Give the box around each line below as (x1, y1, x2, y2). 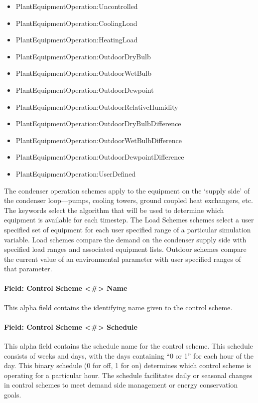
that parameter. (4, 263, 52, 274)
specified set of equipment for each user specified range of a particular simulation (4, 224, 251, 234)
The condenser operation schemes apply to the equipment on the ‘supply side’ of (4, 185, 250, 196)
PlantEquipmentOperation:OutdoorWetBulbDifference (15, 135, 182, 145)
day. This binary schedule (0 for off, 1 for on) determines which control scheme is (4, 360, 252, 371)
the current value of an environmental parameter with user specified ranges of (4, 253, 241, 264)
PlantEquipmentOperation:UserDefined (15, 168, 136, 179)
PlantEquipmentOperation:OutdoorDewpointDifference (15, 152, 184, 162)
